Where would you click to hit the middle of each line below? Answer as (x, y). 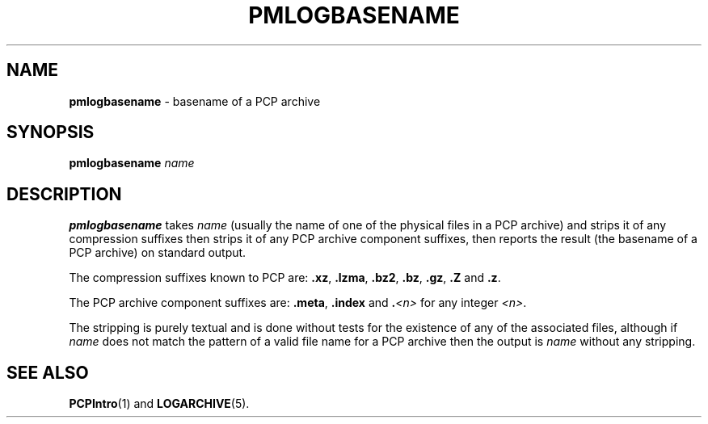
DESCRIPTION (64, 194)
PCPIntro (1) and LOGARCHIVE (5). (159, 404)
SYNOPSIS (51, 132)
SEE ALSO (48, 372)
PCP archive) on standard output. (158, 253)
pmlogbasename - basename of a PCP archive (195, 101)
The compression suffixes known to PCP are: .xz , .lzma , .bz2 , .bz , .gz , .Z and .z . (285, 278)
